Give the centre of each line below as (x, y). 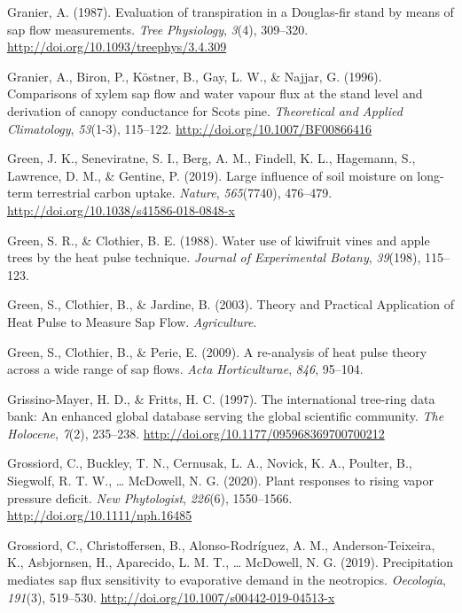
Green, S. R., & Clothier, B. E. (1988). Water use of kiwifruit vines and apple (219, 240)
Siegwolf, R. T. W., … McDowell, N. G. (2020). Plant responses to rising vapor (221, 481)
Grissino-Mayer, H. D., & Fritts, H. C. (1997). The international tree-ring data (221, 398)
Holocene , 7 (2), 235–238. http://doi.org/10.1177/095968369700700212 (196, 433)
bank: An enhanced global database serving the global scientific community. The (226, 416)
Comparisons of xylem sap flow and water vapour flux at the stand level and (215, 93)
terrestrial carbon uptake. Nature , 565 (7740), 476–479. (184, 193)
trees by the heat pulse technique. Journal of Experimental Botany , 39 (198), (214, 257)
